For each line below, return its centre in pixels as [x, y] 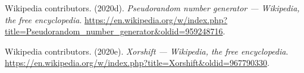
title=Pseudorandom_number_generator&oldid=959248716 [114, 31]
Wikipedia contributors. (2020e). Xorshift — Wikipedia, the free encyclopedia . [147, 51]
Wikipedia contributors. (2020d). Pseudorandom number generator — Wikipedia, [152, 8]
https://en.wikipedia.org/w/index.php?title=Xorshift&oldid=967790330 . [137, 63]
